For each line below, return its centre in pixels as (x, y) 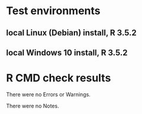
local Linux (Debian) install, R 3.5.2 (72, 33)
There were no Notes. (33, 106)
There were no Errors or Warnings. (48, 94)
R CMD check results (59, 78)
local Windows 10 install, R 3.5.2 (67, 52)
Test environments (53, 11)
